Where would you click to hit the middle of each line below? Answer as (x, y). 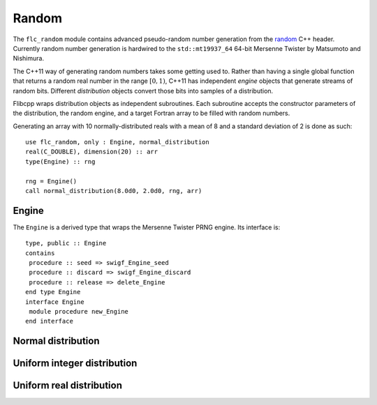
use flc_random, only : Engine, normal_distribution (117, 142)
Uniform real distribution (67, 386)
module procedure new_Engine (79, 312)
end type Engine (53, 292)
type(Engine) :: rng (60, 161)
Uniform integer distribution (75, 364)
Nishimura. (29, 59)
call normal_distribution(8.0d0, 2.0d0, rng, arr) (114, 191)
